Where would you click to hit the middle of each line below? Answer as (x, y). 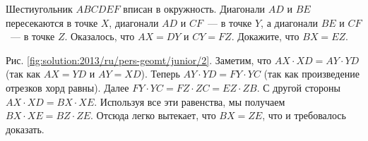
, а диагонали (290, 22)
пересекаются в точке (52, 22)
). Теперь (160, 74)
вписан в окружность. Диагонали (194, 8)
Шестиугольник (39, 8)
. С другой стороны (298, 87)
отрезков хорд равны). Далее (67, 87)
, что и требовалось (304, 115)
